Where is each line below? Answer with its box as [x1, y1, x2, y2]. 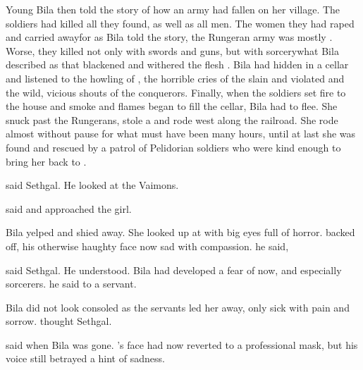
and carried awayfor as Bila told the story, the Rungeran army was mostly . [6, 30, 333, 44]
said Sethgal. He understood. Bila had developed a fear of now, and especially [6, 262, 342, 277]
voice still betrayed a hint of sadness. [6, 351, 165, 366]
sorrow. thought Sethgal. [6, 314, 112, 328]
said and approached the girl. [6, 201, 132, 216]
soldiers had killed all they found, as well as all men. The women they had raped [6, 16, 355, 30]
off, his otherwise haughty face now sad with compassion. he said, [6, 238, 289, 253]
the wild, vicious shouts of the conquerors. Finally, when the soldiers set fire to [6, 85, 346, 99]
